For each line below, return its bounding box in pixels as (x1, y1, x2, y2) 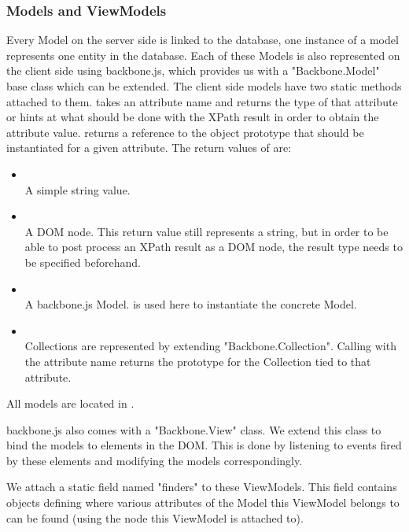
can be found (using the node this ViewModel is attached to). (6, 509, 304, 526)
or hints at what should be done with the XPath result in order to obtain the (6, 109, 379, 125)
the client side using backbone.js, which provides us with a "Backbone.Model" (6, 62, 380, 79)
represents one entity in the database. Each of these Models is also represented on (6, 46, 400, 63)
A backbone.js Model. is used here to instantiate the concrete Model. (24, 296, 357, 312)
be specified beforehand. (24, 253, 141, 270)
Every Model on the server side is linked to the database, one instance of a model (6, 31, 399, 48)
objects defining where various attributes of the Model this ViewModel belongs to (6, 494, 400, 511)
